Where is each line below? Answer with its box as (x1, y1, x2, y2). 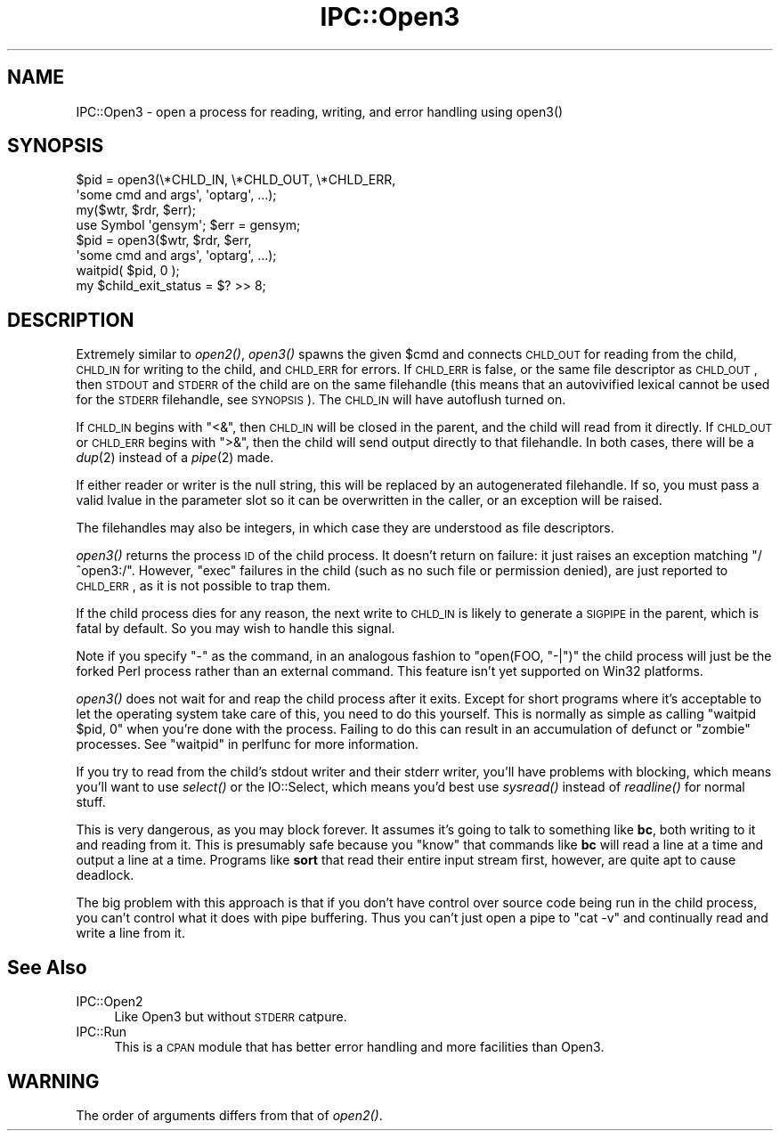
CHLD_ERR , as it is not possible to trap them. (76, 578, 331, 594)
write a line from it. (76, 925, 185, 941)
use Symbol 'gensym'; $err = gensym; (76, 217, 301, 233)
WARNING (7, 1069, 100, 1093)
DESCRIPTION (7, 308, 134, 331)
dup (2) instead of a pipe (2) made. (76, 450, 274, 466)
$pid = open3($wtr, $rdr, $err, (76, 232, 252, 248)
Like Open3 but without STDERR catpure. (114, 1009, 347, 1025)
